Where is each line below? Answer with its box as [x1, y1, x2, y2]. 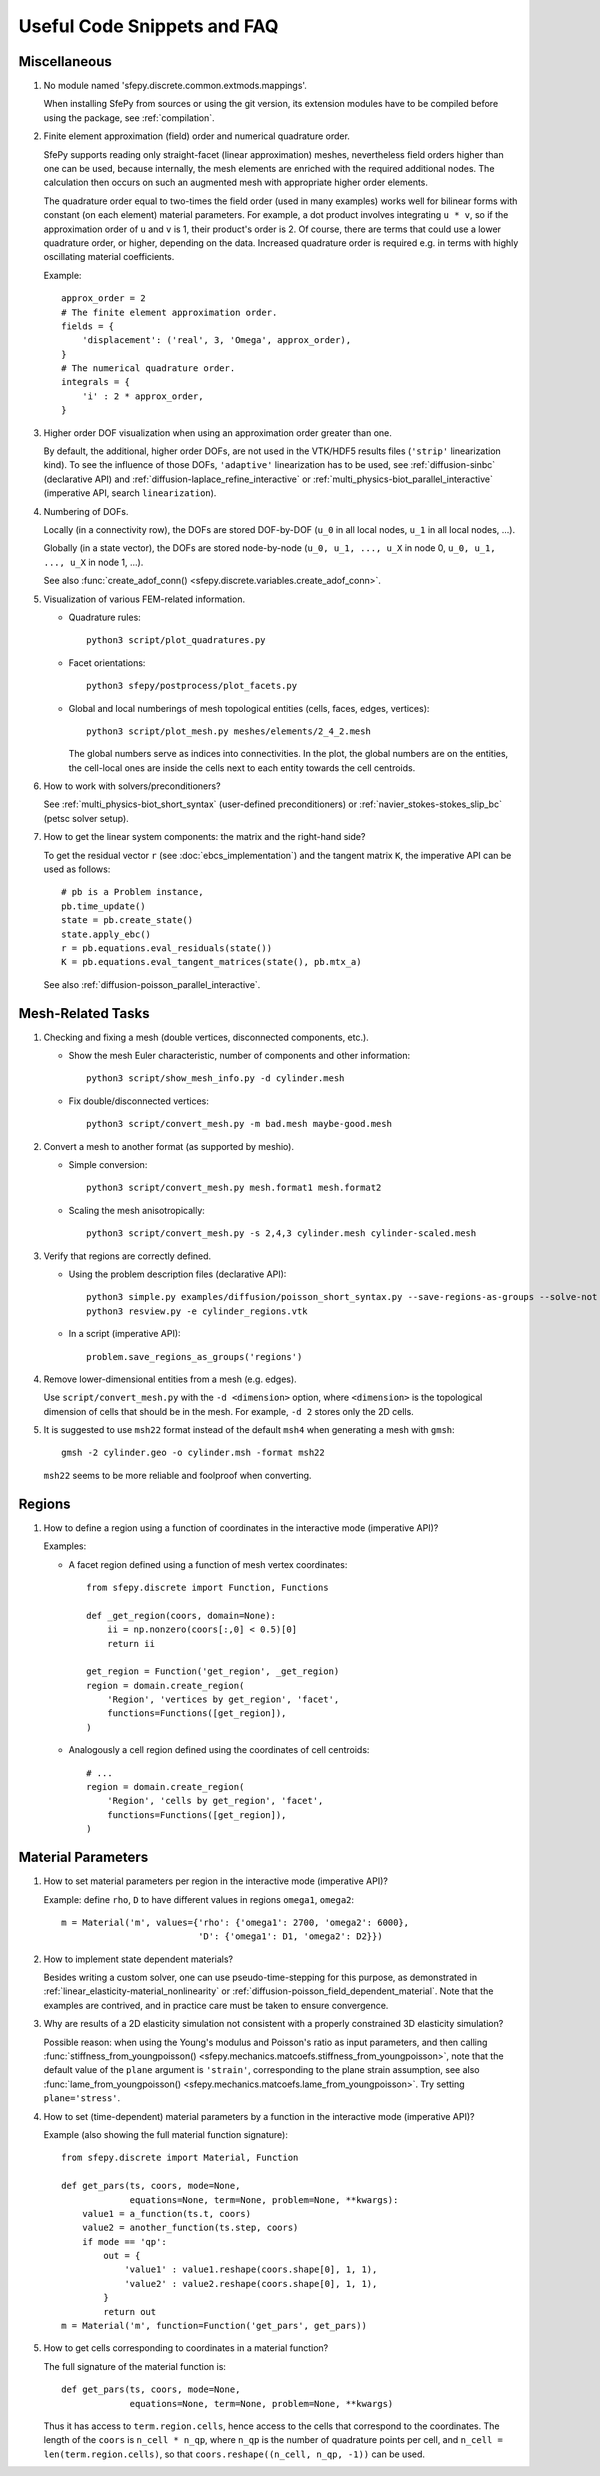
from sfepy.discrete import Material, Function [61, 2152, 299, 2164]
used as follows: [43, 863, 111, 875]
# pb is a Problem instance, [61, 886, 204, 898]
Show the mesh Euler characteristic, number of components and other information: [68, 1050, 410, 1062]
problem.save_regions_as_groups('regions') [86, 1351, 303, 1362]
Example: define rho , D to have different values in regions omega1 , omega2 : [43, 1893, 355, 1905]
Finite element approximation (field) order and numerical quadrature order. [43, 130, 350, 142]
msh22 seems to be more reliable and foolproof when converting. [43, 1469, 312, 1481]
